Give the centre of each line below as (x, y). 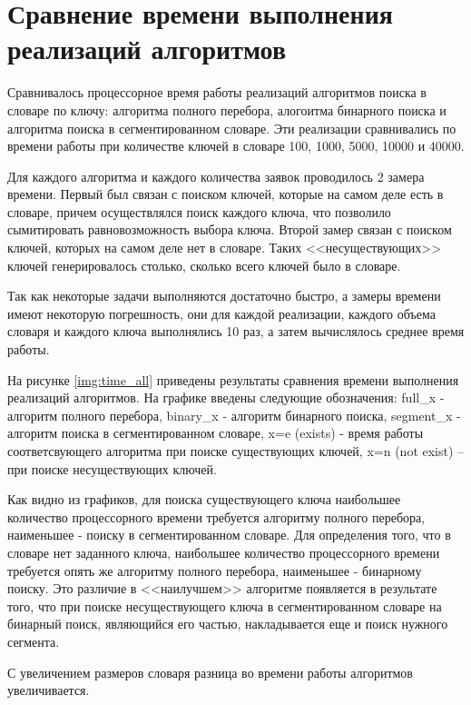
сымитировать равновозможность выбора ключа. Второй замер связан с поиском (230, 229)
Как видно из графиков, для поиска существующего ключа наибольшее (204, 499)
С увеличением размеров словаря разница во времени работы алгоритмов (210, 672)
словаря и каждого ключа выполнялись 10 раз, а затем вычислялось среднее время (236, 331)
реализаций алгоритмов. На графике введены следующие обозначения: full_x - (226, 397)
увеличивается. (49, 690)
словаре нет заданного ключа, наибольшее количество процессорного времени (224, 552)
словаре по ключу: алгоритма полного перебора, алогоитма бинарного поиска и (227, 109)
